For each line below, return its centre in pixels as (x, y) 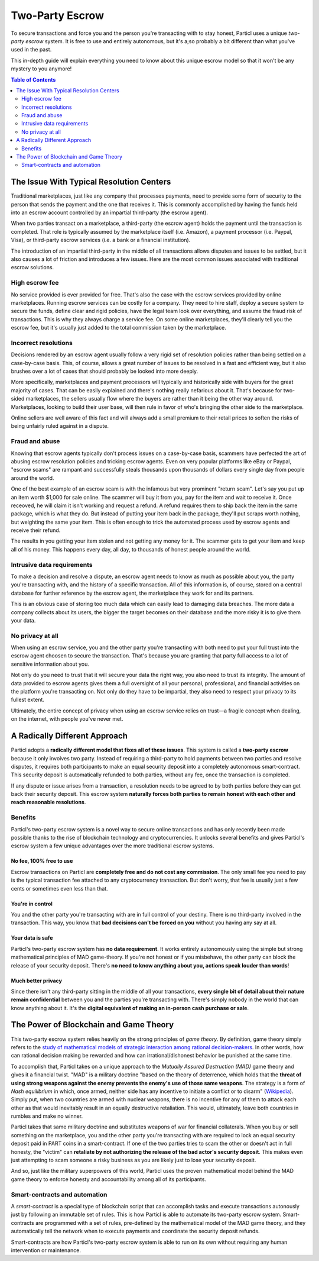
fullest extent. (27, 700)
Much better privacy (36, 981)
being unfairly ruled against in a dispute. (60, 426)
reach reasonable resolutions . (48, 802)
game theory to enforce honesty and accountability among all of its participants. (109, 1179)
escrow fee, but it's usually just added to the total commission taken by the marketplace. (119, 328)
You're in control (32, 904)
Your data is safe (32, 938)
